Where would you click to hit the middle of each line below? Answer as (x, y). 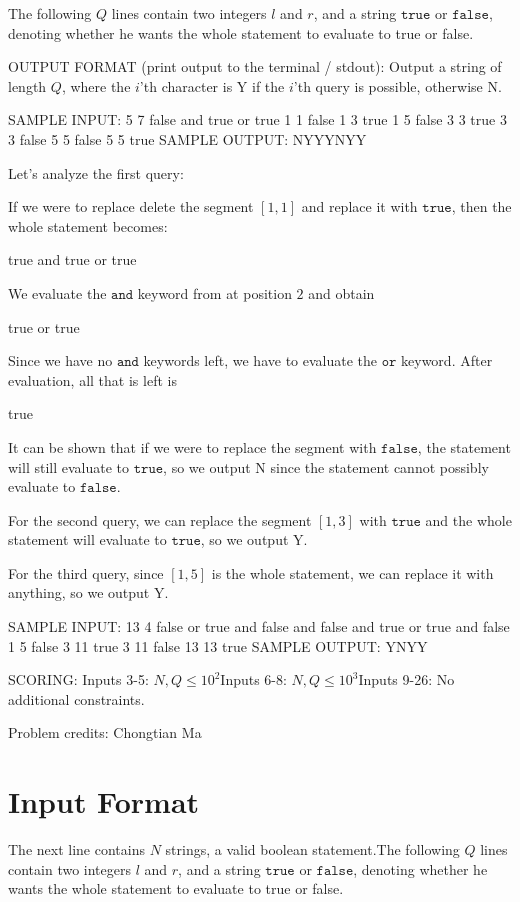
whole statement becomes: (88, 225)
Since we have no (60, 360)
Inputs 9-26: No (406, 679)
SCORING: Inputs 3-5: (78, 679)
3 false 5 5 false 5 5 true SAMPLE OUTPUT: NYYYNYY (187, 138)
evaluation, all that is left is (92, 379)
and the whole (468, 519)
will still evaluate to (69, 466)
